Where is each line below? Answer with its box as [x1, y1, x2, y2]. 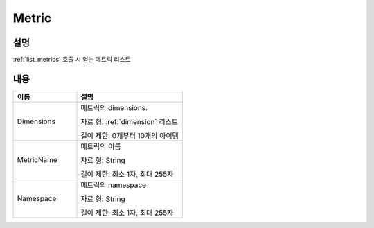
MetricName [17, 155, 58, 164]
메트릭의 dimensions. [80, 103, 148, 112]
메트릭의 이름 [80, 141, 121, 151]
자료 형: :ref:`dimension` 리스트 [80, 116, 179, 126]
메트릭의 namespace [80, 180, 147, 190]
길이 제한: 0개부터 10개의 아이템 [80, 130, 179, 140]
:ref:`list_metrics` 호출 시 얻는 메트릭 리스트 [12, 55, 131, 64]
